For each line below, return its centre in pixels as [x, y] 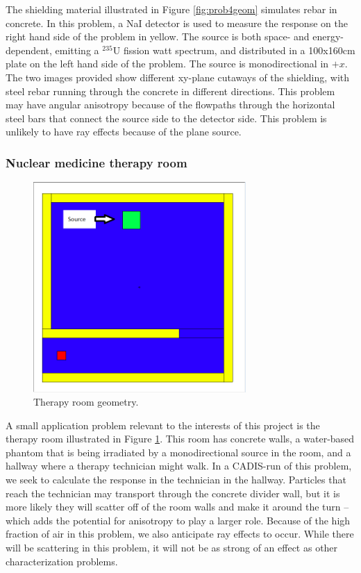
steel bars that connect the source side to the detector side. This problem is [166, 118]
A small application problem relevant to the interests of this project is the [163, 425]
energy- [328, 36]
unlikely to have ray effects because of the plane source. [124, 132]
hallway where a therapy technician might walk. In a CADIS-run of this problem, [179, 466]
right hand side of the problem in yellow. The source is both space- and [158, 36]
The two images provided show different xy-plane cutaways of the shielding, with [178, 77]
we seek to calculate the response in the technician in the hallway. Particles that [176, 480]
